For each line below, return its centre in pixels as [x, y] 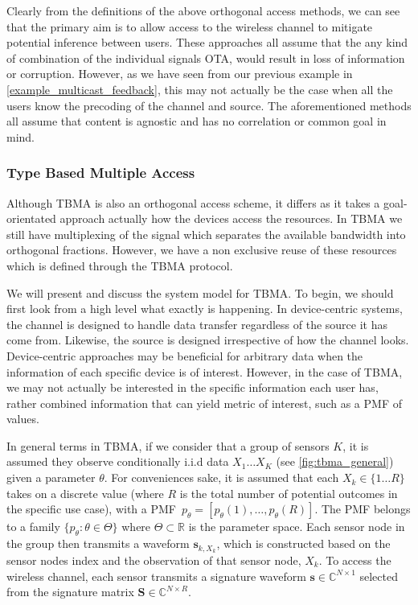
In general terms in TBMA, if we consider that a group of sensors [168, 445]
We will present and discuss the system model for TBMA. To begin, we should [200, 292]
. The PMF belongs [363, 509]
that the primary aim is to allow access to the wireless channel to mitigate [190, 26]
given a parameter [51, 477]
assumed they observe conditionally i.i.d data [118, 461]
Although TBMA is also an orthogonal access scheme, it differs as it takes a [193, 202]
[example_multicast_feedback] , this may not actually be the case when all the [200, 89]
